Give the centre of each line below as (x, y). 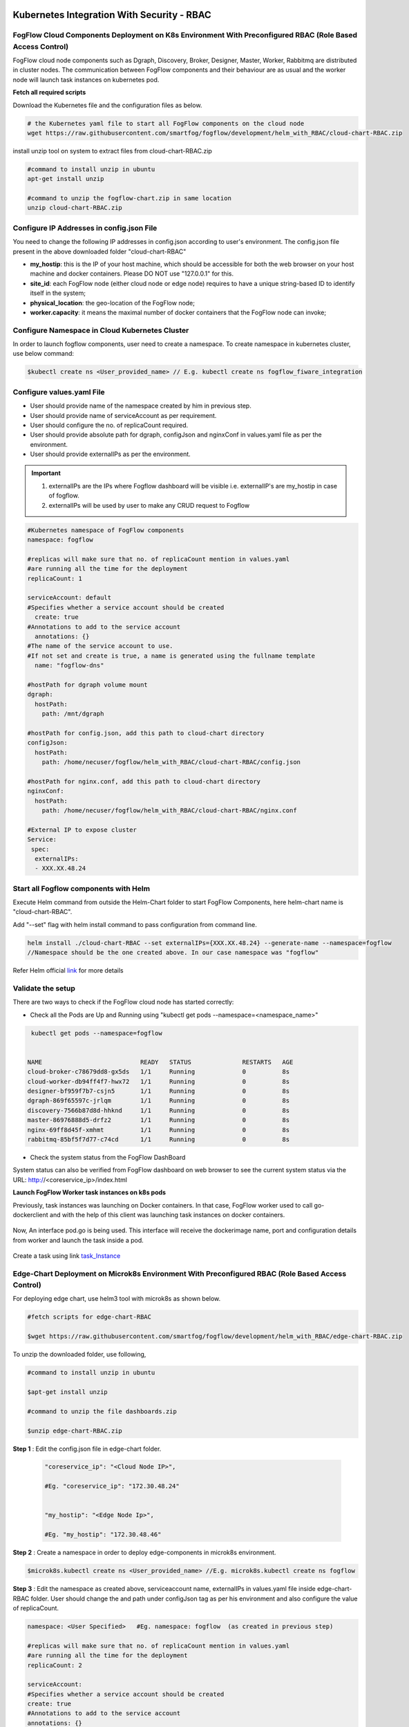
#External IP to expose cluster (82, 830)
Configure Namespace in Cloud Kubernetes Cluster (101, 330)
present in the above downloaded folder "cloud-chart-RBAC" (99, 251)
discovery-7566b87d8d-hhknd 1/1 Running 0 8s (159, 1110)
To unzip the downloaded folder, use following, (79, 1355)
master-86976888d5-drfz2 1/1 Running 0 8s (159, 1120)
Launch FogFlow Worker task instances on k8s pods (89, 1192)
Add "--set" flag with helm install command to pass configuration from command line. (135, 924)
